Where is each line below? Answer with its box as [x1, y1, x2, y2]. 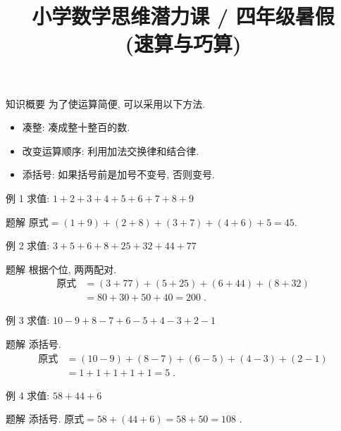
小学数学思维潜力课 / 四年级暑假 [32, 1, 335, 30]
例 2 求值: [6, 238, 50, 253]
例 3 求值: [6, 313, 50, 327]
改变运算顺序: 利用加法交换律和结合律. [22, 143, 199, 158]
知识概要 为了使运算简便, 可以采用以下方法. [6, 96, 206, 111]
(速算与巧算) [125, 29, 242, 58]
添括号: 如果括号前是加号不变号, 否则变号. [22, 167, 215, 182]
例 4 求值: [6, 387, 50, 402]
